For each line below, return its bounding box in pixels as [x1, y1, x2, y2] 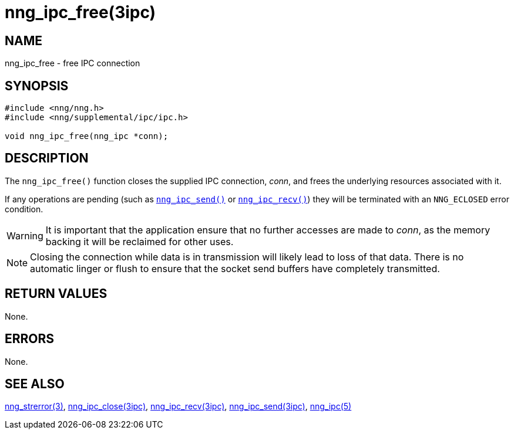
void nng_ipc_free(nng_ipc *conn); [5, 131, 169, 141]
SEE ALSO [5, 376, 65, 391]
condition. [5, 204, 43, 214]
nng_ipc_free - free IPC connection [5, 58, 140, 69]
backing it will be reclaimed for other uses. [45, 235, 234, 247]
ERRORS [5, 331, 55, 347]
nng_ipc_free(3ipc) [5, 2, 156, 22]
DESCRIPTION [5, 151, 89, 166]
